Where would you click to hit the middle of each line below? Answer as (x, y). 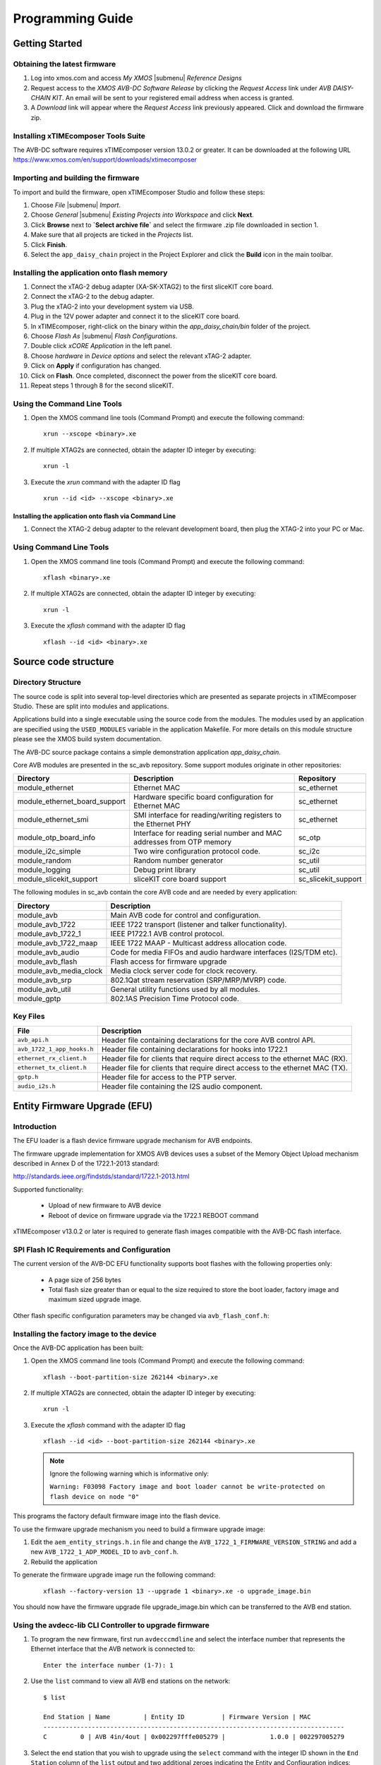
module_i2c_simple (49, 851)
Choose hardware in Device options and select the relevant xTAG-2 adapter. (141, 356)
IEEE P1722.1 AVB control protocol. (168, 933)
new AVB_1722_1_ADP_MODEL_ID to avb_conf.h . (105, 1552)
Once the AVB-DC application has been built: (78, 1348)
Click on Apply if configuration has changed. (96, 366)
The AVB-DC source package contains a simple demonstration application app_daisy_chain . (147, 752)
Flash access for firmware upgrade (169, 962)
